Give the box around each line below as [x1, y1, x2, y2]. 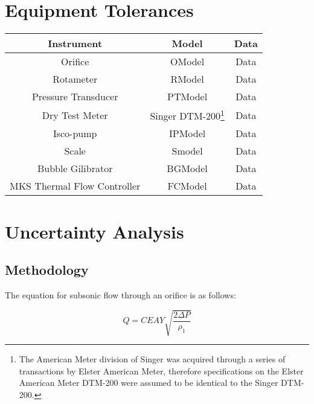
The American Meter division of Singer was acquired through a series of [19, 353, 286, 365]
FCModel [167, 179, 207, 193]
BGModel [167, 161, 208, 176]
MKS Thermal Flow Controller [10, 179, 141, 193]
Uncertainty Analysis [5, 219, 184, 243]
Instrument [48, 36, 103, 51]
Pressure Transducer [31, 89, 118, 104]
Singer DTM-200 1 [150, 107, 225, 123]
